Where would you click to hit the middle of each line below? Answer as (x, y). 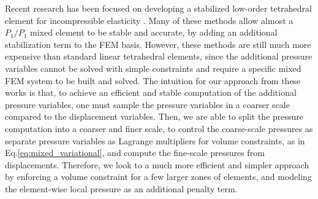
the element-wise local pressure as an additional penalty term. (121, 188)
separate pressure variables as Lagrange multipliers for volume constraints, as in (155, 140)
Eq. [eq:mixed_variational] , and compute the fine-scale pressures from (135, 153)
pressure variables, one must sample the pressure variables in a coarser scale (147, 104)
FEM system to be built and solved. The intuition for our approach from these (153, 80)
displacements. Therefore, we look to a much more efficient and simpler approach (157, 164)
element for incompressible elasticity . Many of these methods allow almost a (149, 20)
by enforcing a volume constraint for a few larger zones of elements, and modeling (158, 177)
